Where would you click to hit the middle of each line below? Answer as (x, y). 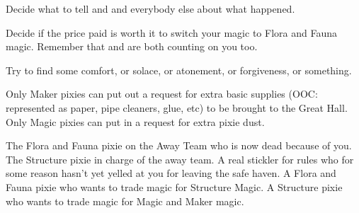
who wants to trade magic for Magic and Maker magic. (125, 201)
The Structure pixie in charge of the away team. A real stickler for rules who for (180, 159)
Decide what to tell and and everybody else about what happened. (150, 8)
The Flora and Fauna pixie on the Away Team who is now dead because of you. (179, 145)
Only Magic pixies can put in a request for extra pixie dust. (135, 121)
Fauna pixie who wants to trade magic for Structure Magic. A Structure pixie (174, 186)
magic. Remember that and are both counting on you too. (132, 46)
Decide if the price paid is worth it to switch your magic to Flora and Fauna (171, 32)
